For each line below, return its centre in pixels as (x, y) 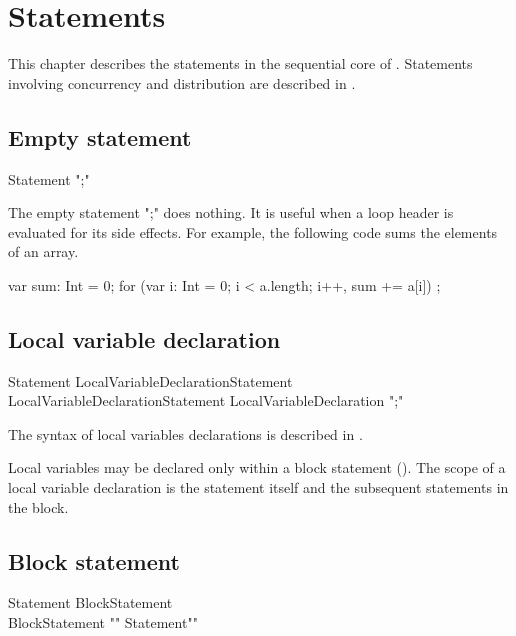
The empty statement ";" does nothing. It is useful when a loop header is (231, 212)
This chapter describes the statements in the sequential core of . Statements (240, 63)
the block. (38, 506)
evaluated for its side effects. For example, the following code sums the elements (253, 231)
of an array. (43, 251)
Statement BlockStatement (90, 602)
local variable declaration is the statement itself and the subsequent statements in (258, 487)
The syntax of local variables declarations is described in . (185, 433)
